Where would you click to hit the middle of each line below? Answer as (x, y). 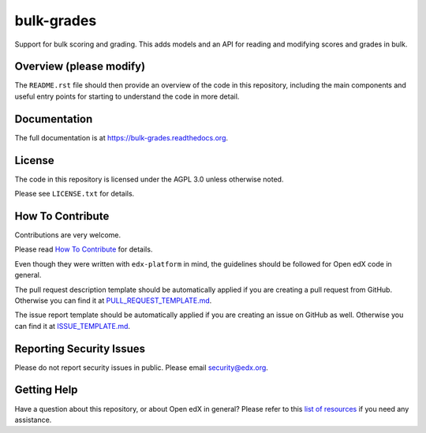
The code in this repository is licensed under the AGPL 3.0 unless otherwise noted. (149, 179)
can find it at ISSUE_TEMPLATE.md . (72, 326)
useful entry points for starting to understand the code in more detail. (127, 96)
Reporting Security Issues (80, 348)
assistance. (33, 420)
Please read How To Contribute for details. (84, 249)
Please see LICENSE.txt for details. (75, 194)
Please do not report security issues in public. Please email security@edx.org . (141, 368)
